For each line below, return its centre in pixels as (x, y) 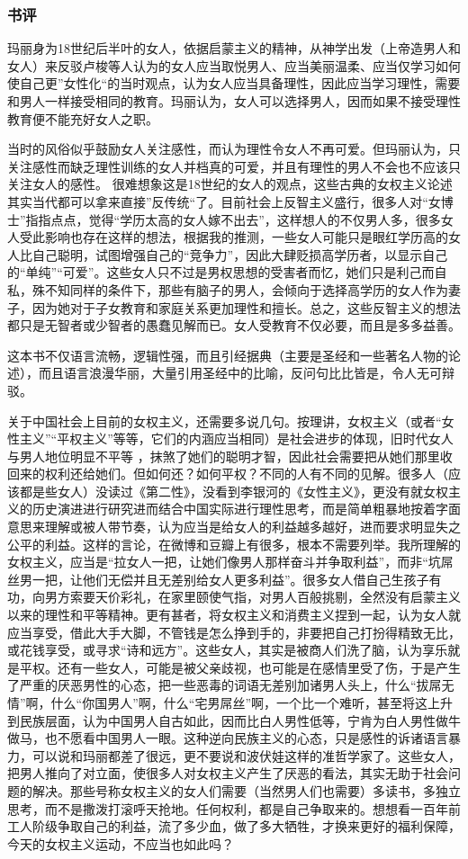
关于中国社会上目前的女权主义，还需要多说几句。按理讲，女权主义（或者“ (225, 421)
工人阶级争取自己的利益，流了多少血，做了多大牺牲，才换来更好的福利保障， (234, 826)
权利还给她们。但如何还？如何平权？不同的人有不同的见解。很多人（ (246, 474)
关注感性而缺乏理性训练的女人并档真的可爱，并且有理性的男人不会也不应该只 (234, 166)
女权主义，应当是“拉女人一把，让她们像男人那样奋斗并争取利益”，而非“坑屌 (230, 562)
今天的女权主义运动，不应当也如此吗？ (121, 843)
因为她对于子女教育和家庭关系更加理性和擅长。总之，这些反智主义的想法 (246, 307)
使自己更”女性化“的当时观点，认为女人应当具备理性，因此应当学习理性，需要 (234, 83)
